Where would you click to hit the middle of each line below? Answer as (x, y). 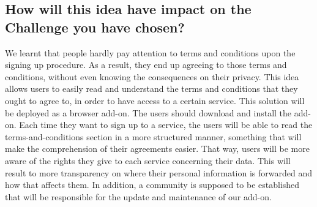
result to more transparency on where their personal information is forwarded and (159, 172)
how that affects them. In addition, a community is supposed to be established (152, 185)
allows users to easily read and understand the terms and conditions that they (151, 88)
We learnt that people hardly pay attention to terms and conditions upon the (150, 52)
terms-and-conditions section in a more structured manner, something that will (153, 136)
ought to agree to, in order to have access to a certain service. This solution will (155, 100)
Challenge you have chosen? (95, 27)
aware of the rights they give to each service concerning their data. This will (148, 160)
